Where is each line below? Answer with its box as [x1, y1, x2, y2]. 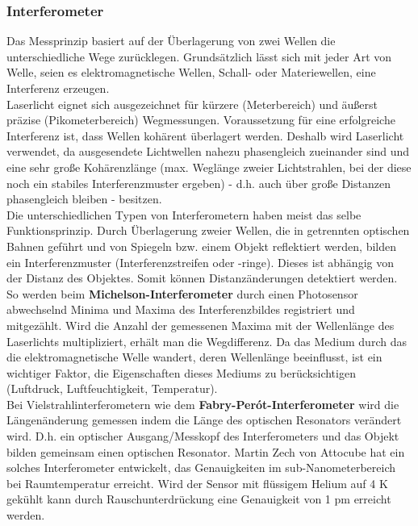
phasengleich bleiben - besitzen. [6, 190, 162, 207]
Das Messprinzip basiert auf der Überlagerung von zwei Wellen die [6, 32, 336, 49]
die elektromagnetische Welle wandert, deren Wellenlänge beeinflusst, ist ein [6, 349, 382, 365]
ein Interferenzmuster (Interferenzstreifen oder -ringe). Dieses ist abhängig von [6, 253, 394, 270]
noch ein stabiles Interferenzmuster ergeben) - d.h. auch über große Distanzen [6, 174, 391, 191]
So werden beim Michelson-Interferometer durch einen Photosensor [6, 285, 358, 302]
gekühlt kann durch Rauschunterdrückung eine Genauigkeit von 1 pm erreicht [6, 491, 391, 507]
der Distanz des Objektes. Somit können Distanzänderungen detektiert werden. [6, 269, 398, 286]
